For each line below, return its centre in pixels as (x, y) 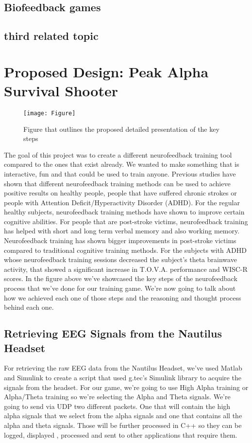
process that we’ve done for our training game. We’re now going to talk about (120, 288)
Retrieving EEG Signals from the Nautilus (113, 333)
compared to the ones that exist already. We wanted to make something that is (122, 164)
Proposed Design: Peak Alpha (106, 71)
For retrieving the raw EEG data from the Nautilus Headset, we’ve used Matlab (123, 368)
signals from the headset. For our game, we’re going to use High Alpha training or (126, 387)
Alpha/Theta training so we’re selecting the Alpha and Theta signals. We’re (117, 397)
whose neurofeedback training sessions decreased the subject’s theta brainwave (120, 259)
